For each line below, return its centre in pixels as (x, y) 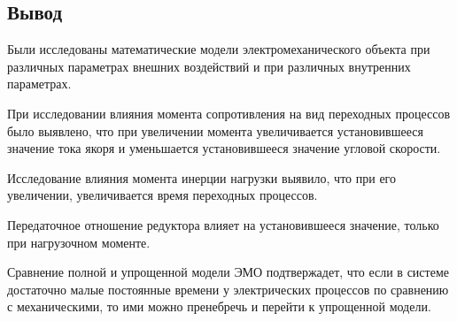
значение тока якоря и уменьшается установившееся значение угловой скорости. (224, 148)
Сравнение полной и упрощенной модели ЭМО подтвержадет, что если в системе (228, 272)
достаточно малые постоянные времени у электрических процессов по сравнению (228, 289)
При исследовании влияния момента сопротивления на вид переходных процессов (229, 113)
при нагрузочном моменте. (79, 242)
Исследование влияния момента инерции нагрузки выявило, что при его (202, 177)
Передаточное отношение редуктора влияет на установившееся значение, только (223, 224)
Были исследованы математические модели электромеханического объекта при (219, 49)
